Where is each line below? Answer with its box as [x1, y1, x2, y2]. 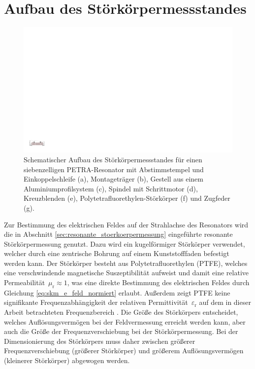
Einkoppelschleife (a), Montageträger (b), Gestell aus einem [24, 174, 203, 184]
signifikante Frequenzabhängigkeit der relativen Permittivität [4, 297, 188, 307]
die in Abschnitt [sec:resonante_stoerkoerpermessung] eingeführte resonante [4, 229, 233, 239]
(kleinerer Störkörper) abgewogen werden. [4, 355, 130, 366]
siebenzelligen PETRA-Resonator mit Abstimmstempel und [24, 164, 204, 174]
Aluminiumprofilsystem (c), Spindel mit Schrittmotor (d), [24, 183, 198, 193]
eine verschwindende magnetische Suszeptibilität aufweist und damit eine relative [4, 267, 249, 278]
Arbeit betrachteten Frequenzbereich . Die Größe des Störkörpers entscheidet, [4, 307, 238, 317]
